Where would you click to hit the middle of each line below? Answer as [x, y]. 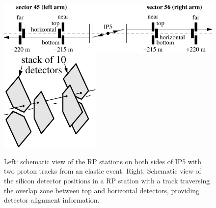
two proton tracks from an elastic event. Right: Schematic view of [103, 171]
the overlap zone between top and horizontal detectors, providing [102, 190]
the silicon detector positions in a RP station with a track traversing [107, 181]
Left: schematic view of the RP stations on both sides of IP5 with [103, 161]
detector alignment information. [52, 200]
